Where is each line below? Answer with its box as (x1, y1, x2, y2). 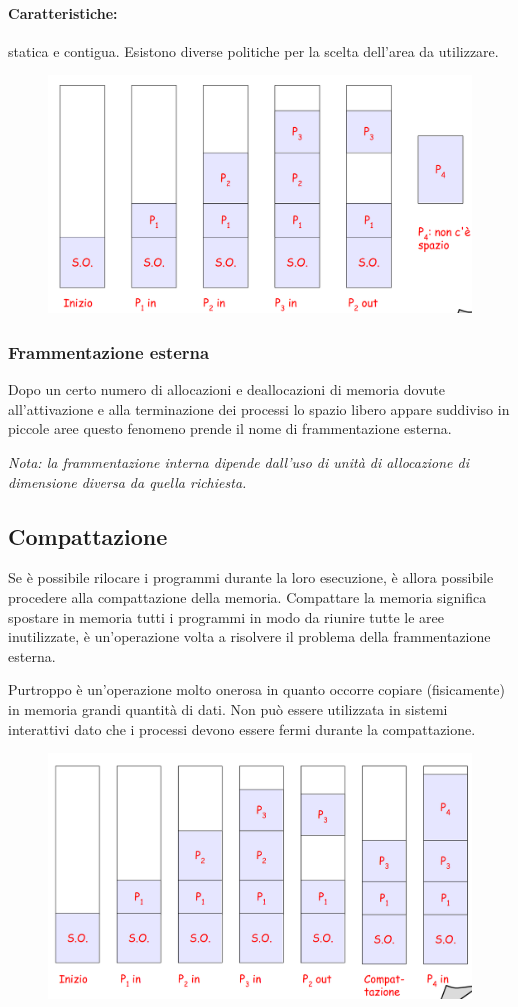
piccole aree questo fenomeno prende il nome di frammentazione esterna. (8, 418, 452, 439)
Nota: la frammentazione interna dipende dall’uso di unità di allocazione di (8, 452, 469, 473)
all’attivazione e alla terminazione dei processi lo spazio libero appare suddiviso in (8, 398, 510, 419)
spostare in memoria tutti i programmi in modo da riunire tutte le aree (8, 606, 444, 627)
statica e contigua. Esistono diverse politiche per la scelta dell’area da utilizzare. (8, 40, 499, 61)
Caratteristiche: (8, 2, 118, 23)
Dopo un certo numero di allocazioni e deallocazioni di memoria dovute (8, 379, 446, 400)
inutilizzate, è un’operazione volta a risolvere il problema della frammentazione (8, 626, 491, 647)
